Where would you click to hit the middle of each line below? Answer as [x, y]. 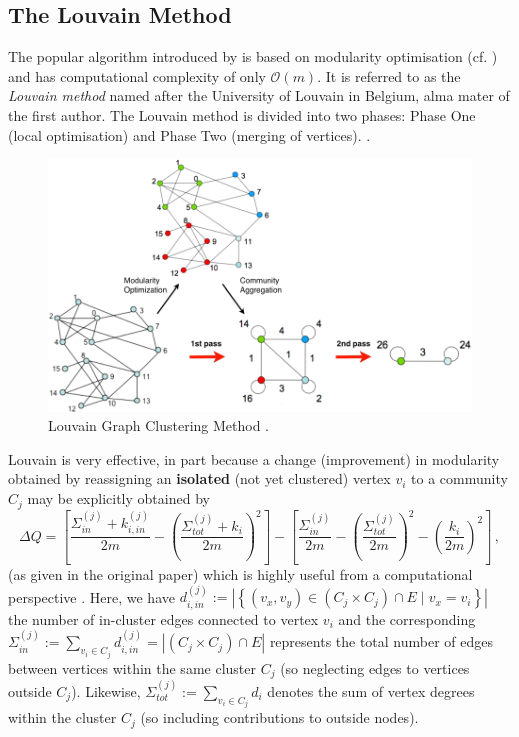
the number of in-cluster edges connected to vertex [163, 618]
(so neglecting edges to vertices [375, 667]
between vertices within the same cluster [132, 667]
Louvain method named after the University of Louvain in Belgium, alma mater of [259, 95]
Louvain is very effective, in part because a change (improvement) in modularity [254, 458]
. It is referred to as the [389, 75]
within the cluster [62, 717]
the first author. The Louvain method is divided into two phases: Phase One [242, 114]
